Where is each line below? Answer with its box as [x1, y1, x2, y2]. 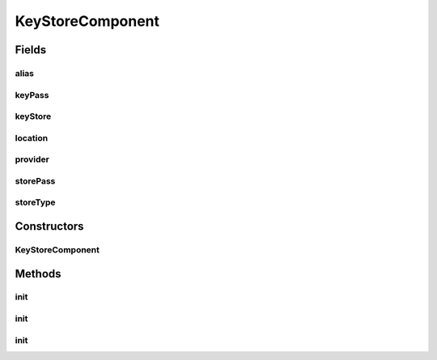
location [15, 132, 49, 143]
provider [15, 154, 50, 165]
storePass [15, 175, 56, 186]
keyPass [15, 89, 49, 100]
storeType [15, 197, 56, 208]
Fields [15, 43, 47, 57]
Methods [15, 267, 62, 281]
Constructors [15, 219, 84, 233]
